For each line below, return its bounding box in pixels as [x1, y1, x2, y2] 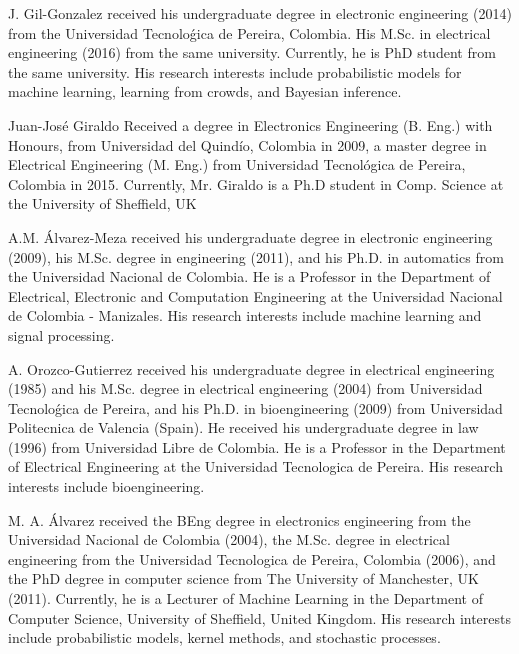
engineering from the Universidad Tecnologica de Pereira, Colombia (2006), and [8, 548, 496, 569]
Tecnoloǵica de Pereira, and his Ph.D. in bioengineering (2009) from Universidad [8, 397, 503, 418]
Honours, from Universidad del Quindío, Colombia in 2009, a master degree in [8, 134, 487, 155]
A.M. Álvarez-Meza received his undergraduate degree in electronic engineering [8, 226, 493, 247]
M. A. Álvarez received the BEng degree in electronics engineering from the [8, 509, 471, 530]
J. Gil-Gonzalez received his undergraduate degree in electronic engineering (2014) [8, 3, 512, 23]
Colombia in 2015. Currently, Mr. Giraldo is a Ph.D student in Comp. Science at [8, 173, 504, 194]
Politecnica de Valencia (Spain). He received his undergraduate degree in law [8, 417, 479, 438]
